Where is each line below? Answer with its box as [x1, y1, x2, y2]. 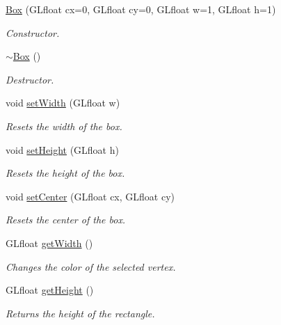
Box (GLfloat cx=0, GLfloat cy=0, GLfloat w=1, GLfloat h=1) [6, 2, 276, 16]
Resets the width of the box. [6, 118, 122, 133]
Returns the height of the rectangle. [6, 306, 155, 320]
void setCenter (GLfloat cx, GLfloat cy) [6, 189, 175, 203]
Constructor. [6, 25, 60, 40]
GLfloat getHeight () [6, 283, 94, 297]
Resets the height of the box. [6, 166, 125, 180]
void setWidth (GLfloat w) [6, 95, 120, 110]
